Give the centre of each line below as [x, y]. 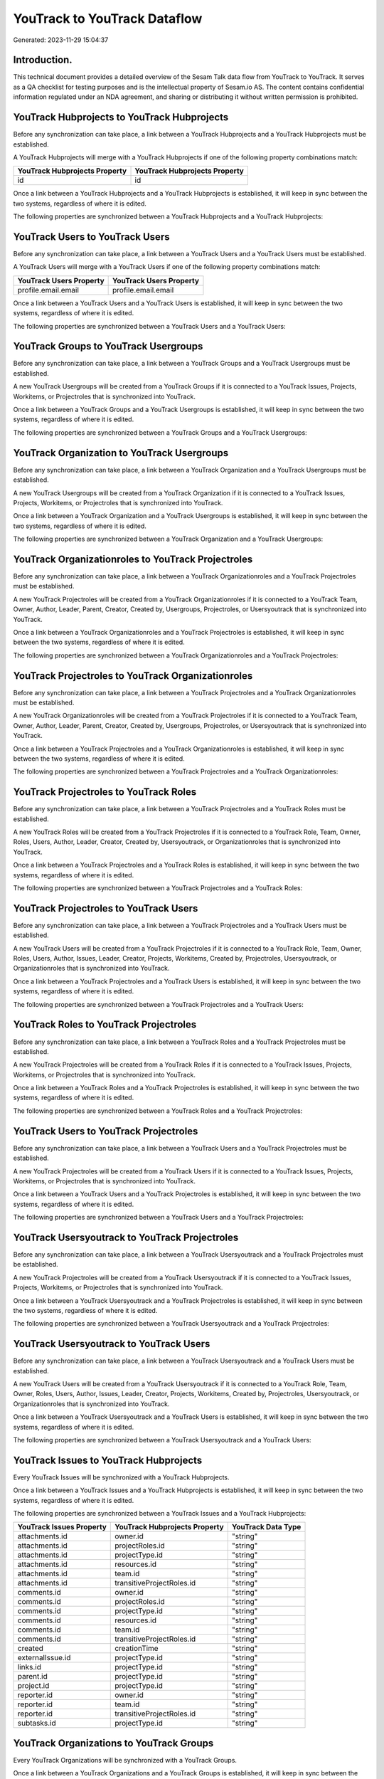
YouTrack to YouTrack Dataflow [108, 19]
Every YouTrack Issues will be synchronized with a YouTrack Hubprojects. [122, 1477]
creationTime [137, 1649]
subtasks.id [37, 1723]
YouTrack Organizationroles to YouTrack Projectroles [133, 559]
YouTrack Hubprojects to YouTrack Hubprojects [121, 117]
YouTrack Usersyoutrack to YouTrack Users [112, 1344]
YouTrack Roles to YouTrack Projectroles [105, 1025]
